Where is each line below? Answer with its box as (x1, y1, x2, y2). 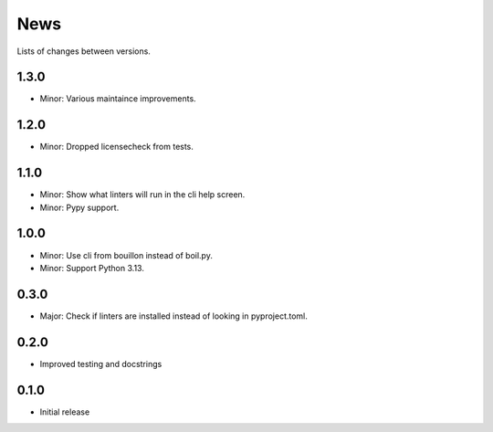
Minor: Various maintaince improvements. (39, 93, 196, 104)
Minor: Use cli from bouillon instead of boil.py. (39, 249, 214, 260)
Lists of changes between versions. (16, 46, 151, 57)
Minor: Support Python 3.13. (39, 262, 145, 273)
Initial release (39, 406, 90, 417)
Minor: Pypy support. (39, 202, 120, 213)
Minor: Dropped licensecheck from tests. (39, 142, 194, 153)
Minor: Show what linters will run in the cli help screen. (39, 189, 246, 200)
